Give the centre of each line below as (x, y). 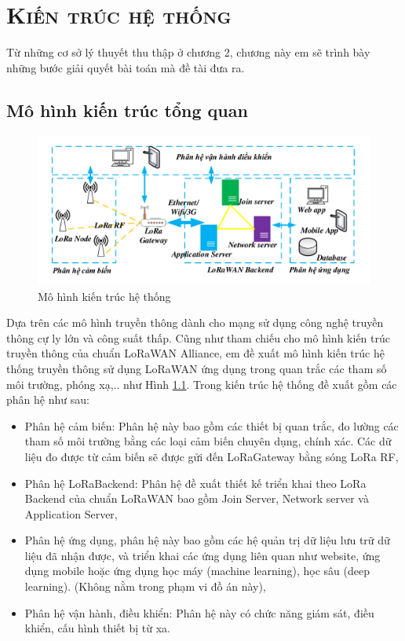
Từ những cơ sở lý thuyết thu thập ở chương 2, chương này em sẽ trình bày (188, 52)
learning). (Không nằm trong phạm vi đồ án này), (145, 586)
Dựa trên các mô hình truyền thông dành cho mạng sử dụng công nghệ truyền (195, 322)
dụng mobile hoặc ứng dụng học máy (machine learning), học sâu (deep (197, 571)
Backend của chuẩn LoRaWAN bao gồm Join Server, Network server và (197, 498)
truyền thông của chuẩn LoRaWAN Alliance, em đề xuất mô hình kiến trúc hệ (195, 353)
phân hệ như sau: (48, 399)
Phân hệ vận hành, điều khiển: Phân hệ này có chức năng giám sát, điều (199, 612)
